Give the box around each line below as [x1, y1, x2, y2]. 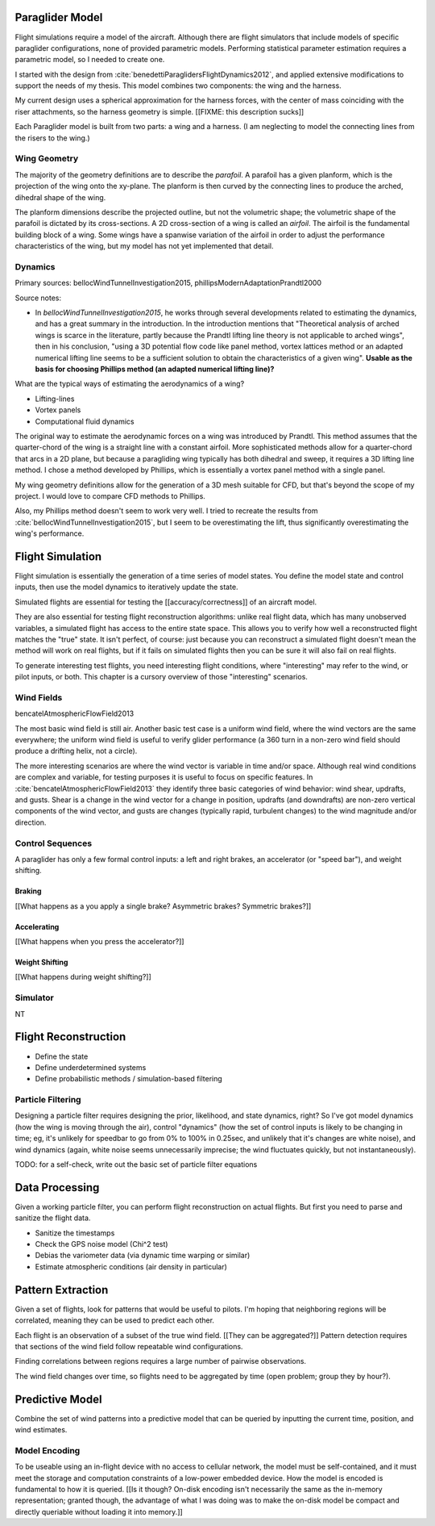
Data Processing [14, 1181, 100, 1194]
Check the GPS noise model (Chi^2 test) [35, 1240, 168, 1249]
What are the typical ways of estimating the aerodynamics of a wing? [14, 379, 245, 389]
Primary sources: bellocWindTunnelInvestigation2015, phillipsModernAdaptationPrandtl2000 [14, 278, 322, 288]
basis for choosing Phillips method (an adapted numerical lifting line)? [35, 364, 275, 374]
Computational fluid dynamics [35, 416, 135, 426]
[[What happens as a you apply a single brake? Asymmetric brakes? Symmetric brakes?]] [14, 901, 312, 911]
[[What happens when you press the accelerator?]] [14, 937, 184, 947]
